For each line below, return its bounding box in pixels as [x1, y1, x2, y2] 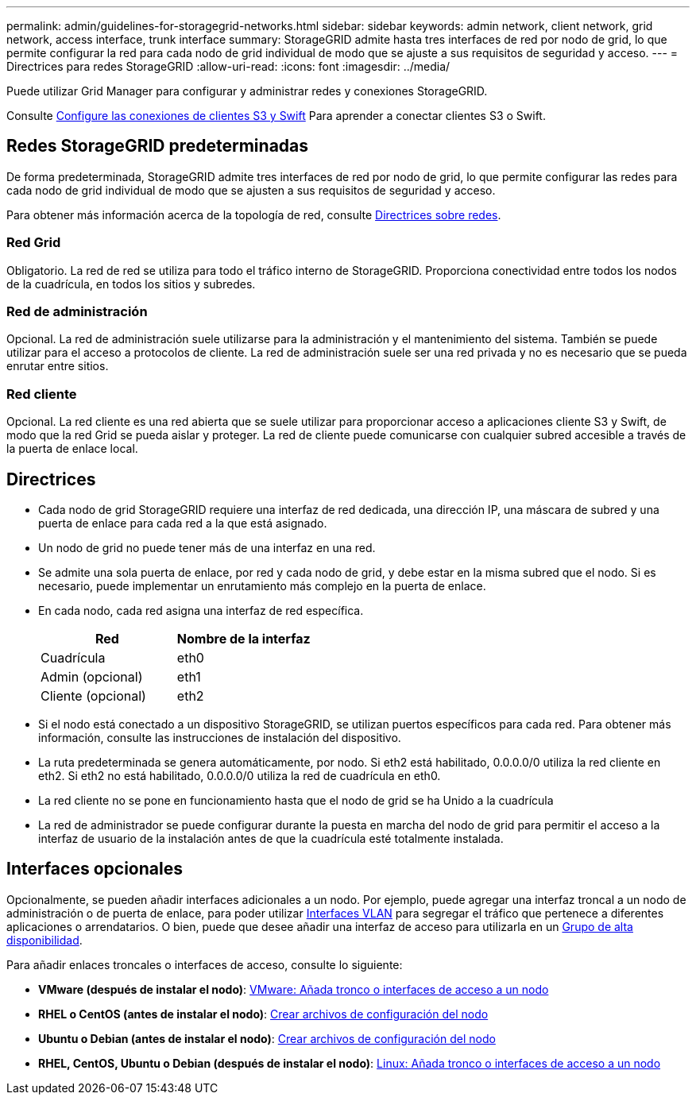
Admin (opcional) [41, 668, 143, 685]
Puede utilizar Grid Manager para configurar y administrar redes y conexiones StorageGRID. [6, 84, 488, 98]
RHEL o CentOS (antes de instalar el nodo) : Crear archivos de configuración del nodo [38, 1006, 489, 1021]
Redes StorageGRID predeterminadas [6, 136, 309, 156]
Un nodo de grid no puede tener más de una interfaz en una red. [38, 540, 376, 554]
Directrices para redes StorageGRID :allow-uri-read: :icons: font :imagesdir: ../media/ [6, 60, 450, 73]
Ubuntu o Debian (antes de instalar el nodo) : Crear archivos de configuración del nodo [38, 1031, 496, 1045]
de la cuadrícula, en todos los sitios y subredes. [6, 276, 256, 291]
